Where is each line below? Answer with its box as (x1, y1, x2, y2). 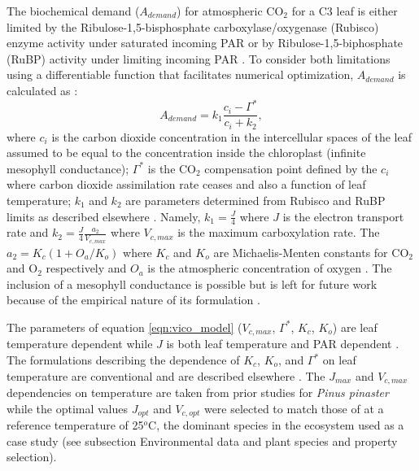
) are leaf (332, 318, 378, 335)
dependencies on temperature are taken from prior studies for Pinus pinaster (7, 384, 389, 401)
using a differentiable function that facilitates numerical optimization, (7, 66, 354, 83)
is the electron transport (282, 207, 404, 225)
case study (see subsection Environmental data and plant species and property (7, 432, 398, 449)
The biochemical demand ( (7, 2, 140, 19)
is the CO (147, 159, 197, 177)
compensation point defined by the (204, 159, 378, 177)
